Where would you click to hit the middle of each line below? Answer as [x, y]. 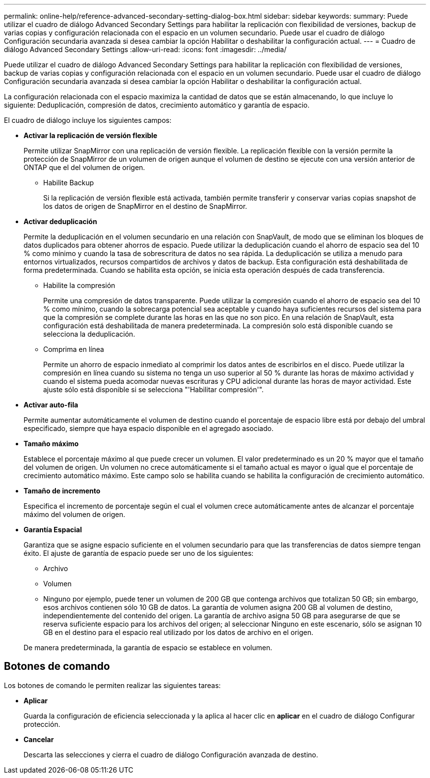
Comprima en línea [74, 349]
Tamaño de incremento [62, 491]
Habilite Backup [69, 183]
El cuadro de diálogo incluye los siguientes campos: [88, 120]
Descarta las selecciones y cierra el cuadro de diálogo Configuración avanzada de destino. [171, 754]
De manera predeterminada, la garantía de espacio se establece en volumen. [148, 648]
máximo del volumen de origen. [75, 514]
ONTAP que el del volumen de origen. [84, 167]
